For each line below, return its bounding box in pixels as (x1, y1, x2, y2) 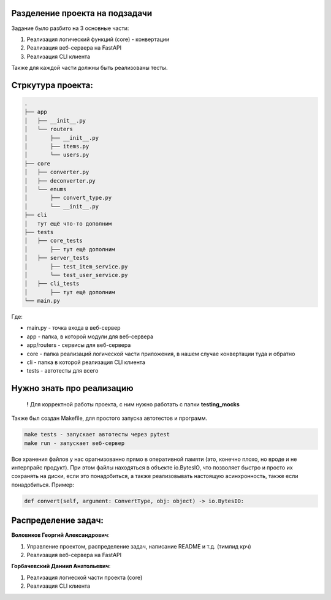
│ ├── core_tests (24, 237, 83, 245)
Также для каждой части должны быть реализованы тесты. (11, 64, 168, 72)
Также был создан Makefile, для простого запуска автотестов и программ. (11, 414, 208, 422)
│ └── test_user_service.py (24, 272, 128, 278)
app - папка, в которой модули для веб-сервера (26, 333, 153, 340)
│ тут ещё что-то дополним (24, 220, 112, 227)
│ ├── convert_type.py (24, 194, 112, 202)
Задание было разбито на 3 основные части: (11, 25, 129, 32)
